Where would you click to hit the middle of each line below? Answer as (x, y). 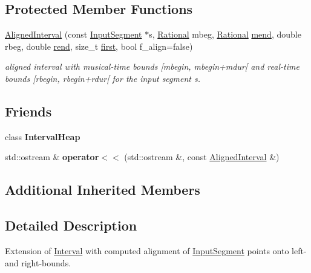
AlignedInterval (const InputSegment (74, 34)
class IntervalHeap (43, 136)
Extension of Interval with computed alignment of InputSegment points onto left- (156, 250)
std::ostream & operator (52, 157)
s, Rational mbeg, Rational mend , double (225, 34)
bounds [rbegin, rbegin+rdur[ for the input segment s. (103, 78)
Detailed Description (71, 225)
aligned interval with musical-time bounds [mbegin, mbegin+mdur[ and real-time (152, 66)
